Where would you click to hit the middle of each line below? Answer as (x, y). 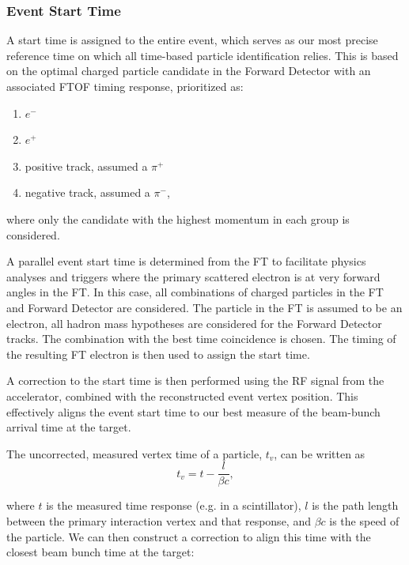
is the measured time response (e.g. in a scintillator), (174, 505)
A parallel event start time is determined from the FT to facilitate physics (186, 261)
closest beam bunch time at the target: (100, 552)
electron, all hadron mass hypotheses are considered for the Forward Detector (194, 323)
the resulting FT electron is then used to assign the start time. (158, 354)
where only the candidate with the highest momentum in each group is (178, 218)
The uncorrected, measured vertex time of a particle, (134, 453)
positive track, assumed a (86, 166)
